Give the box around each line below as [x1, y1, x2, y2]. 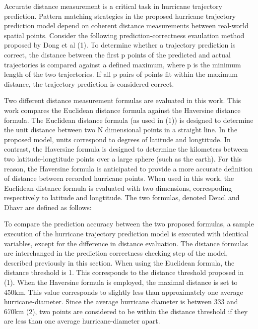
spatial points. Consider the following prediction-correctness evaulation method [4, 30, 245, 40]
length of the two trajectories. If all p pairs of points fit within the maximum [4, 69, 238, 79]
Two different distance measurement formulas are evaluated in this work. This [4, 95, 241, 106]
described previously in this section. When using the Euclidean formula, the [4, 257, 235, 268]
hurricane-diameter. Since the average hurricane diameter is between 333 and [4, 296, 238, 307]
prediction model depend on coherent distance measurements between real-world [4, 20, 249, 31]
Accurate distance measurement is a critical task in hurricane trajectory [4, 1, 222, 11]
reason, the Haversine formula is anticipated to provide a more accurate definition [4, 163, 253, 173]
